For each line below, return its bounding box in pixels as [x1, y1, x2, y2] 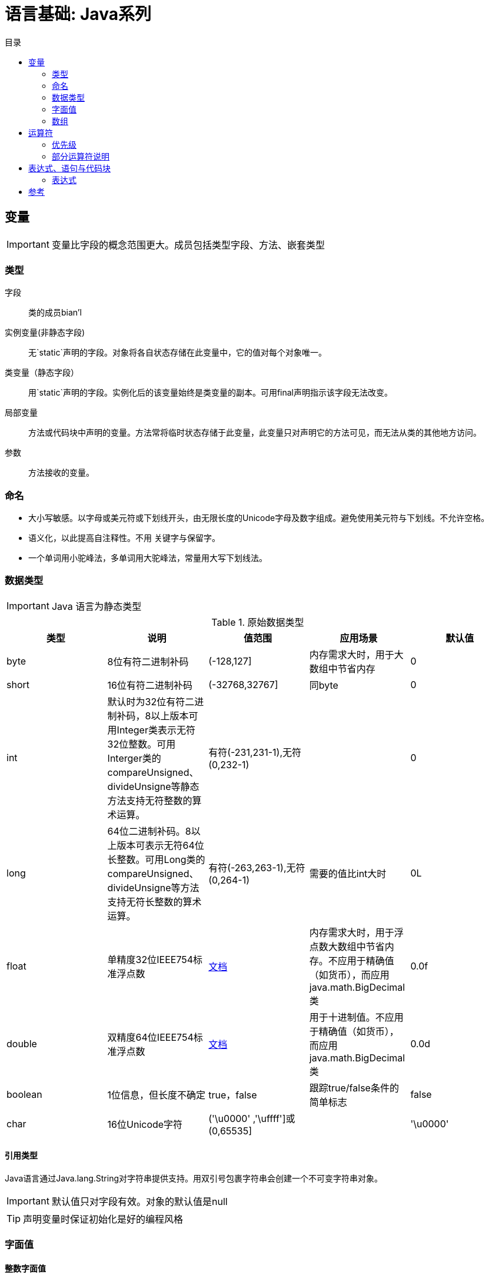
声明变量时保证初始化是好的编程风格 [23, 1213, 184, 1226]
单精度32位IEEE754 [107, 953, 194, 965]
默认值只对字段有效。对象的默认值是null [51, 1196, 228, 1208]
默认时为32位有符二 [107, 695, 195, 708]
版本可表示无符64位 [117, 839, 204, 851]
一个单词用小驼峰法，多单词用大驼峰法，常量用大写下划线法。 [28, 553, 267, 563]
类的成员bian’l [28, 307, 82, 318]
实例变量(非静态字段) [5, 327, 85, 338]
